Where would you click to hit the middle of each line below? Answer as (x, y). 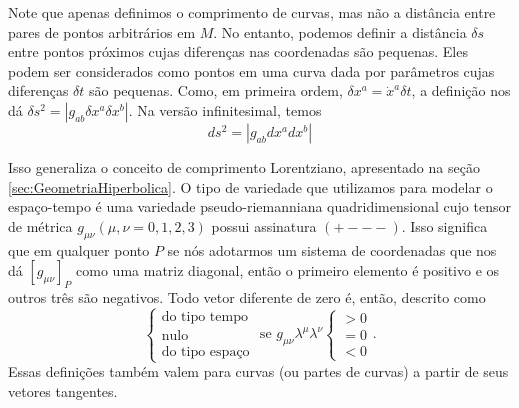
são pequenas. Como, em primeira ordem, (216, 90)
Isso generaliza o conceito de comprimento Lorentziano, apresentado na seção (244, 166)
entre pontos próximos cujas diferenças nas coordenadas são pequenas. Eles (238, 51)
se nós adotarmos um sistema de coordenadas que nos (332, 249)
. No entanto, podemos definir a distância (340, 31)
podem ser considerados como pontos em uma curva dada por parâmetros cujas (251, 70)
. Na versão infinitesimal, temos (225, 109)
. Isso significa (444, 225)
